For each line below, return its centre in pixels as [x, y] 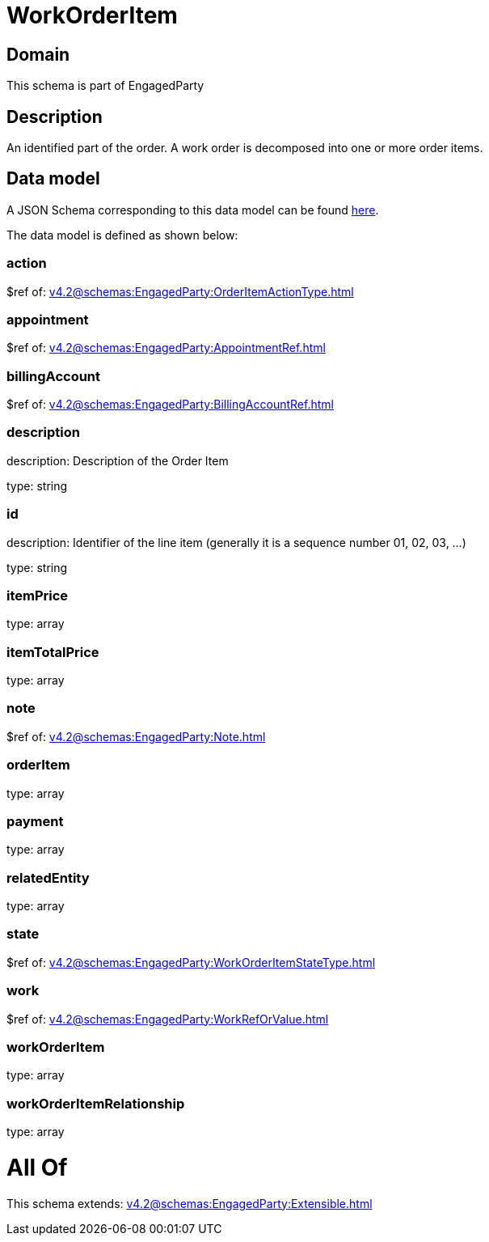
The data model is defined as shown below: [122, 235]
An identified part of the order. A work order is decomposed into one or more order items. [245, 148]
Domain [38, 54]
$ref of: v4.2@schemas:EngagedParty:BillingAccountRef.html [170, 405]
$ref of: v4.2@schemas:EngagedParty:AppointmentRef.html [166, 348]
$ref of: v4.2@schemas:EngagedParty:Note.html [136, 736]
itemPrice [38, 595]
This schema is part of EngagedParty [105, 86]
